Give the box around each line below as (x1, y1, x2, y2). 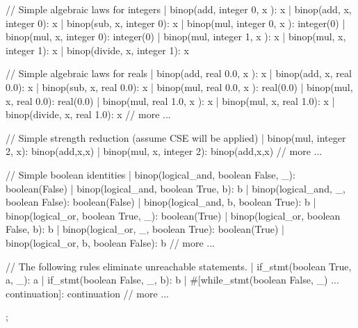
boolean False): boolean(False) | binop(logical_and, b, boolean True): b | (6, 195, 316, 209)
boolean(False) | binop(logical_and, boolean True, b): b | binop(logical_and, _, (6, 181, 345, 195)
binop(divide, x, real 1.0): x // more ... (6, 107, 171, 122)
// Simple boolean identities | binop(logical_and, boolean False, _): (6, 167, 295, 181)
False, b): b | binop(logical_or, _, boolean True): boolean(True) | (6, 222, 285, 236)
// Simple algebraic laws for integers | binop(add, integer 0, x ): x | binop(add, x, (6, 2, 352, 16)
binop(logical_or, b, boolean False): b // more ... (6, 235, 215, 249)
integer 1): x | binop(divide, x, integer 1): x (6, 42, 189, 57)
